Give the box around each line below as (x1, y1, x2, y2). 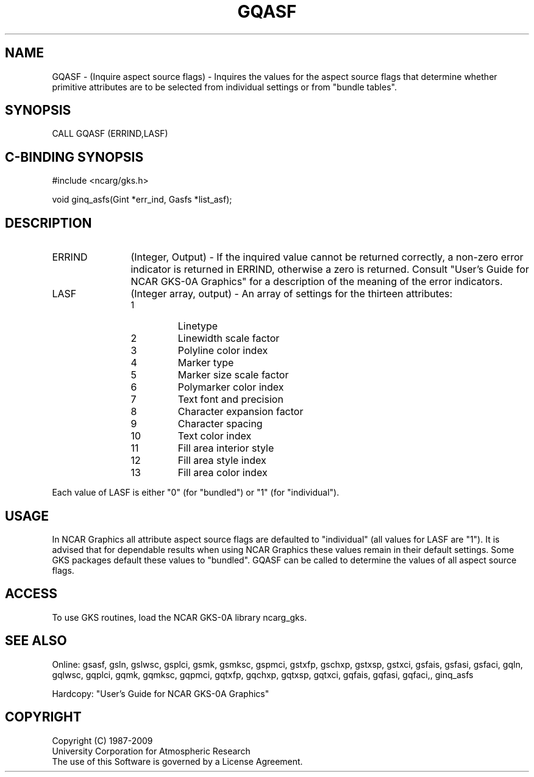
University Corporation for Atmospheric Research (52, 745, 251, 756)
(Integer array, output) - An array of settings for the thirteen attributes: (130, 287, 453, 300)
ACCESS (5, 586, 58, 602)
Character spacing (177, 417, 263, 430)
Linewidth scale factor (177, 332, 280, 345)
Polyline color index (177, 344, 268, 357)
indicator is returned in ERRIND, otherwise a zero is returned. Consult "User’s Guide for (130, 263, 529, 276)
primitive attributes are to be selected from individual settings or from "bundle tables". (52, 81, 397, 92)
